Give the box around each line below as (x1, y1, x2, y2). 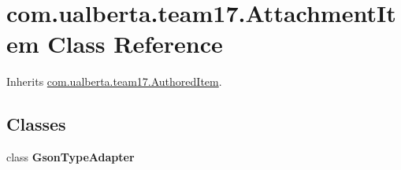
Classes (6, 112, 66, 136)
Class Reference (47, 28, 223, 60)
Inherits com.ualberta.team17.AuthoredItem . (6, 73, 222, 90)
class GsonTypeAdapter (6, 149, 135, 165)
